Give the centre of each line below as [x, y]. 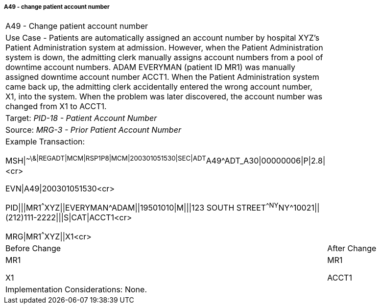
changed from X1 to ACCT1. [56, 107]
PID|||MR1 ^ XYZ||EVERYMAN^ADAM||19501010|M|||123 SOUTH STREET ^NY [142, 207]
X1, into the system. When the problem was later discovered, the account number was [164, 97]
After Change [352, 249]
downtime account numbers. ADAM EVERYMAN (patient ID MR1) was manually [150, 67]
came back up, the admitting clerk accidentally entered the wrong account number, [159, 87]
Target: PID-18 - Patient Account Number [81, 118]
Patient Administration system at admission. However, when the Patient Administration [164, 48]
